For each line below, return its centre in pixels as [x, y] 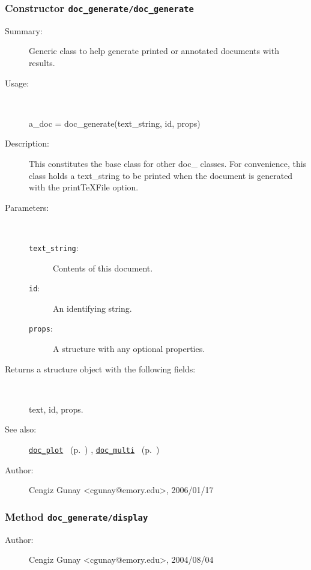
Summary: [24, 30]
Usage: [17, 83]
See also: [21, 429]
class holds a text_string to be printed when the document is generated [161, 175]
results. [42, 62]
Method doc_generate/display [77, 516]
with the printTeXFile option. [84, 187]
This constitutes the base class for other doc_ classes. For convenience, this [168, 163]
